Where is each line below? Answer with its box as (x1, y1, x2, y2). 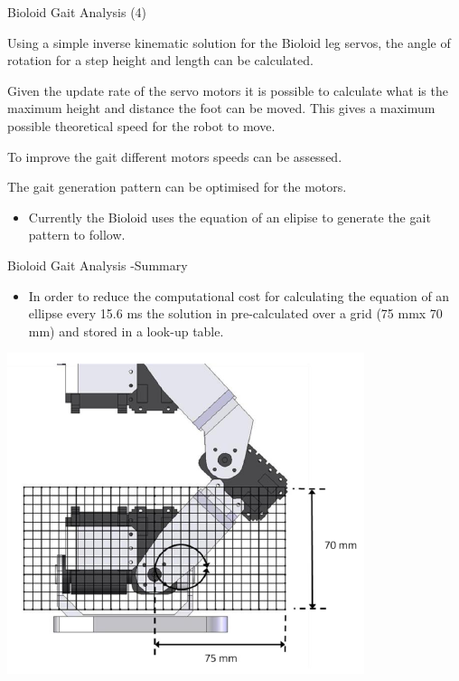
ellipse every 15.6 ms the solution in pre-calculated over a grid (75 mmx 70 (28, 304, 443, 323)
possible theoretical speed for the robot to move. (7, 116, 276, 135)
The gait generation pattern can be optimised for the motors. (7, 177, 347, 196)
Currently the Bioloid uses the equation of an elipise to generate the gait (28, 207, 431, 226)
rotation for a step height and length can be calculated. (7, 51, 314, 70)
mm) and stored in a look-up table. (28, 321, 224, 340)
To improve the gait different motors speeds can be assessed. (7, 147, 342, 166)
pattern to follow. (28, 225, 126, 244)
